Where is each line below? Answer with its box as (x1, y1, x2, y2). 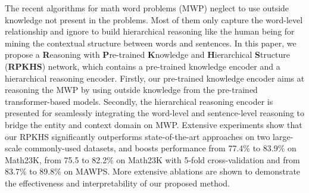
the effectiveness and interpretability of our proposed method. (5, 176, 230, 189)
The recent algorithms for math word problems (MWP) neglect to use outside (5, 2, 289, 14)
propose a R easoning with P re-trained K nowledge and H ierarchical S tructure (5, 48, 290, 61)
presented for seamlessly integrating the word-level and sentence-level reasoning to (5, 107, 305, 119)
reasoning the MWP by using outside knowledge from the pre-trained (5, 83, 258, 96)
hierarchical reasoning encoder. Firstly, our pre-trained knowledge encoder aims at (5, 71, 305, 84)
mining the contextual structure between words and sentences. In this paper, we (5, 36, 296, 49)
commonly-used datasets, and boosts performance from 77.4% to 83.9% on (24, 142, 296, 154)
